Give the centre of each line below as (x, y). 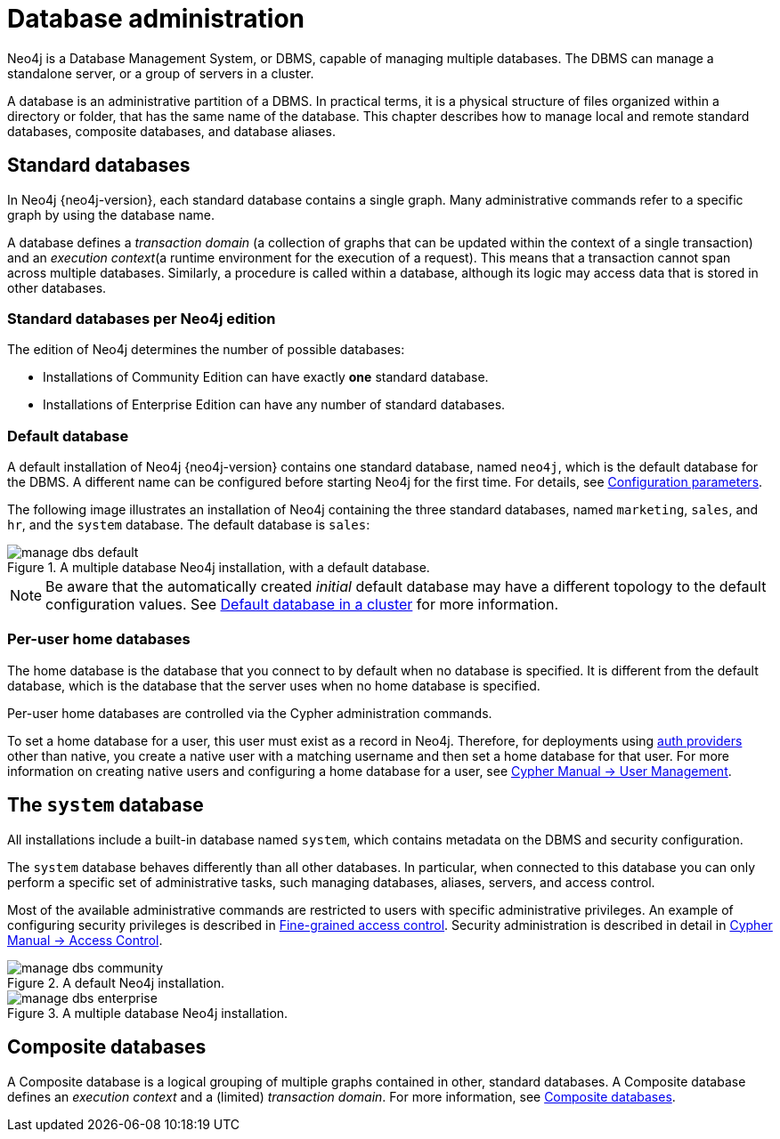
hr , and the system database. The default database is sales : (189, 525)
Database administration (156, 19)
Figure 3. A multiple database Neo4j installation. (148, 1013)
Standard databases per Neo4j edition (142, 318)
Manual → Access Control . (85, 940)
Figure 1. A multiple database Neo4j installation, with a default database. (219, 568)
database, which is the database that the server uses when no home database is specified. (274, 685)
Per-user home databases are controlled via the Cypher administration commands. (250, 713)
